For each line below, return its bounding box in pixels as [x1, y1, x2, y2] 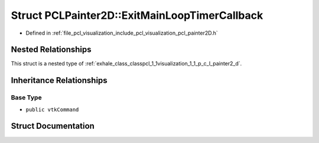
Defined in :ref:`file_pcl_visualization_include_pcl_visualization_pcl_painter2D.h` [25, 29, 218, 36]
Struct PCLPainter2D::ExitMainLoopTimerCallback [11, 9, 263, 22]
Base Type [11, 94, 42, 102]
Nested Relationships [11, 45, 92, 55]
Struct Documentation [11, 121, 95, 131]
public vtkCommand [25, 106, 79, 113]
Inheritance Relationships [11, 75, 108, 85]
